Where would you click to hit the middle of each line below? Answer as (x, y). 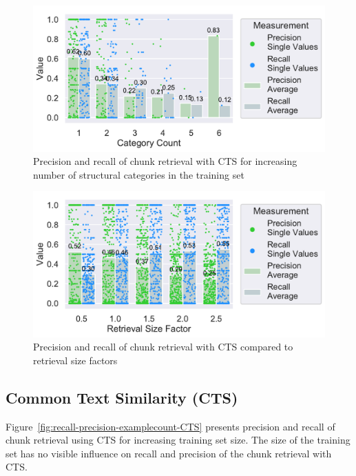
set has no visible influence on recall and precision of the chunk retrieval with (169, 453)
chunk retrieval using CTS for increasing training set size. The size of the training (178, 440)
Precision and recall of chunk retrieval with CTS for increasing (165, 161)
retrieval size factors (75, 360)
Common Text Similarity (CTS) (122, 397)
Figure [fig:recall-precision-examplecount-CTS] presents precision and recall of (170, 426)
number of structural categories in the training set (139, 174)
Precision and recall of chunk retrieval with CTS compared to (163, 347)
